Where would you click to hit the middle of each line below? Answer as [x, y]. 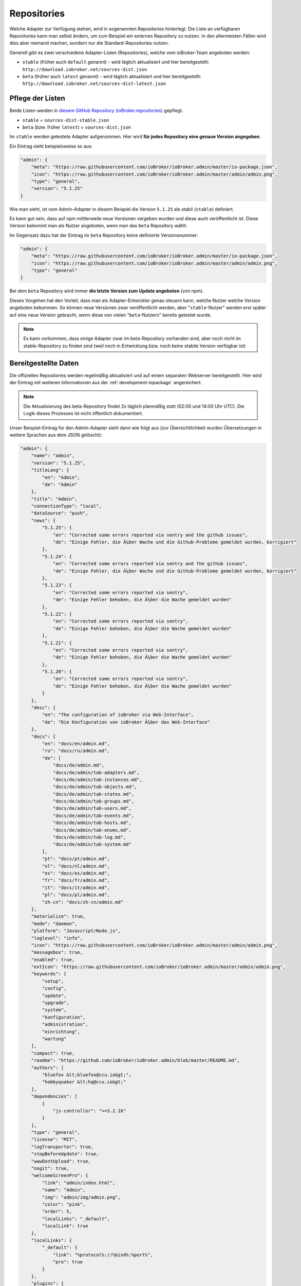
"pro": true [68, 1262]
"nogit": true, [50, 1168]
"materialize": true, [58, 916]
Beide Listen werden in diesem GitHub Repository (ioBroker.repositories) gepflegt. [96, 111]
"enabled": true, [53, 960]
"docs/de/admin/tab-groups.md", [93, 801]
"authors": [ [48, 1068]
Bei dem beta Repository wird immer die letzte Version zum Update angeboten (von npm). [107, 291]
